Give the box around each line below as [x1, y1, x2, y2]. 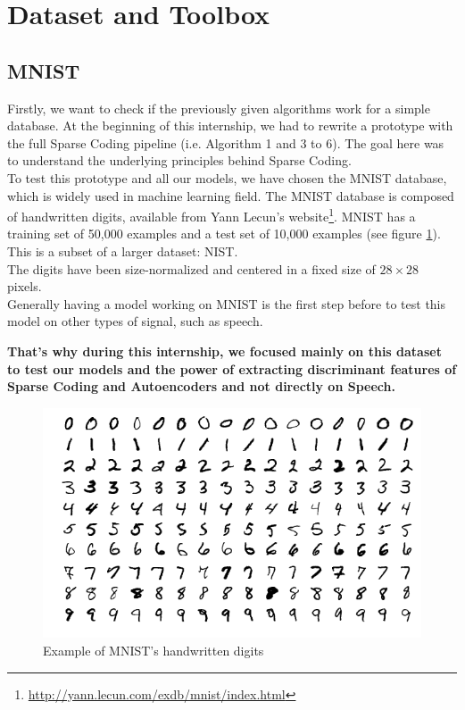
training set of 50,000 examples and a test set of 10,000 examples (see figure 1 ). [7, 224, 441, 243]
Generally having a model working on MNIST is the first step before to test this [7, 294, 446, 313]
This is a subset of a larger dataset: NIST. [7, 241, 238, 260]
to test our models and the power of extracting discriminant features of [7, 359, 457, 378]
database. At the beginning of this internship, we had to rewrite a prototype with [7, 116, 453, 135]
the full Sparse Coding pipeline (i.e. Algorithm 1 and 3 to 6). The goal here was [7, 133, 444, 152]
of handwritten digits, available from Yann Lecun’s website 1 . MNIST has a [7, 205, 416, 225]
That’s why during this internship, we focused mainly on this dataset [7, 341, 442, 360]
